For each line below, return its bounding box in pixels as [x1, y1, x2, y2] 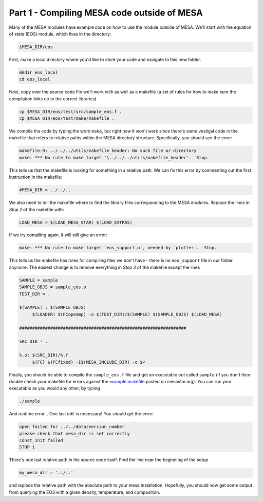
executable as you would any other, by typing [9, 385, 100, 391]
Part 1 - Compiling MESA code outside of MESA [9, 7, 203, 18]
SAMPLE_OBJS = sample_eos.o [19, 284, 86, 290]
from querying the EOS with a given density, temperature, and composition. [9, 489, 161, 495]
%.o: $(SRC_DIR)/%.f [19, 353, 68, 358]
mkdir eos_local [19, 70, 58, 75]
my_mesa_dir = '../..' [19, 470, 74, 476]
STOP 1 [19, 445, 35, 450]
